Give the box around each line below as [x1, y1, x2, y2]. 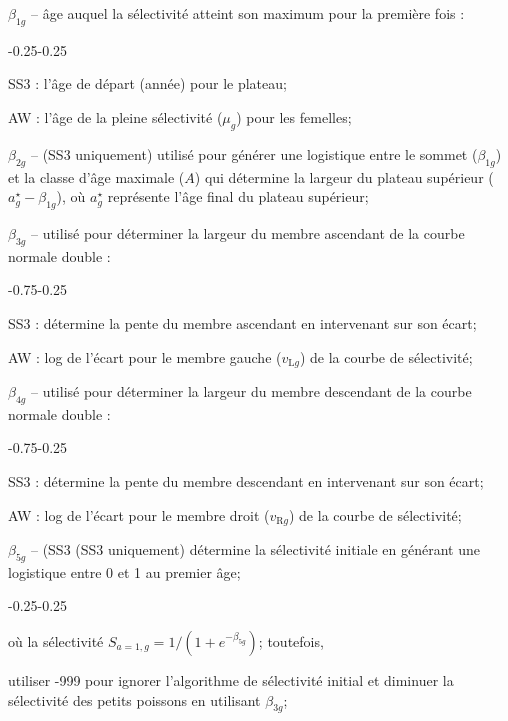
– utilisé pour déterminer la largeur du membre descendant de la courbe [30, 381, 472, 401]
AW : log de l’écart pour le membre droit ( [8, 504, 270, 525]
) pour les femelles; [236, 106, 352, 127]
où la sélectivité [8, 631, 104, 652]
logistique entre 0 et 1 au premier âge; [8, 561, 241, 582]
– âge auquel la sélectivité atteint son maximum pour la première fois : [30, 3, 465, 23]
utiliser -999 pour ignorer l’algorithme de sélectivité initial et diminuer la [8, 670, 454, 691]
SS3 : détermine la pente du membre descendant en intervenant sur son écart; [8, 470, 484, 491]
